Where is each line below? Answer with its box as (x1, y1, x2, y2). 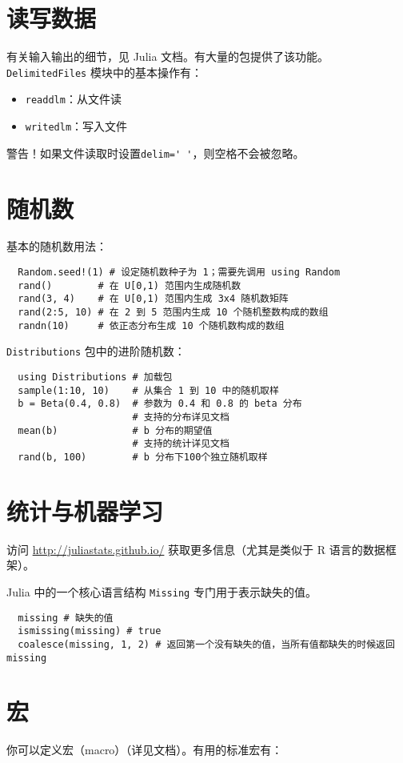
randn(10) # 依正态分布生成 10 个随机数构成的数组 (18, 319, 285, 331)
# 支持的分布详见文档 (132, 411, 229, 423)
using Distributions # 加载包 (18, 371, 173, 383)
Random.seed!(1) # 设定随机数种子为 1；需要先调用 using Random (18, 267, 341, 279)
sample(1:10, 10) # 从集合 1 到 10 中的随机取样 (18, 384, 279, 396)
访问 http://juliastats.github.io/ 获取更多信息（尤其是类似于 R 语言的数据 (6, 540, 385, 557)
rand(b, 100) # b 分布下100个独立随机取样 (18, 451, 268, 463)
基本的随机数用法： (6, 238, 107, 255)
